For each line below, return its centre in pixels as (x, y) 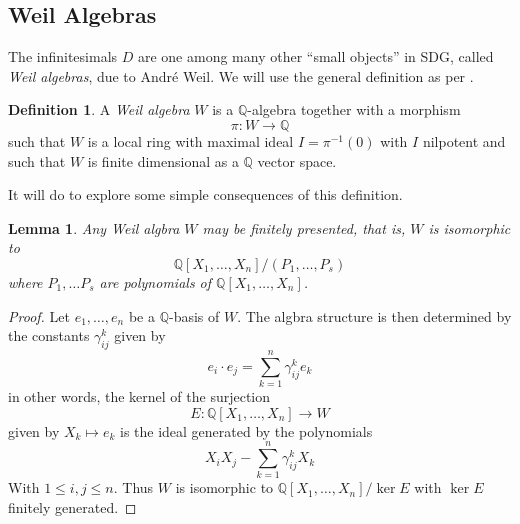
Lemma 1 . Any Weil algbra (94, 227)
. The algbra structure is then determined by (374, 315)
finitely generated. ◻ (72, 506)
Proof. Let (39, 315)
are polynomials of (155, 281)
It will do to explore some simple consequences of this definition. (205, 194)
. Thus (133, 487)
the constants (49, 335)
